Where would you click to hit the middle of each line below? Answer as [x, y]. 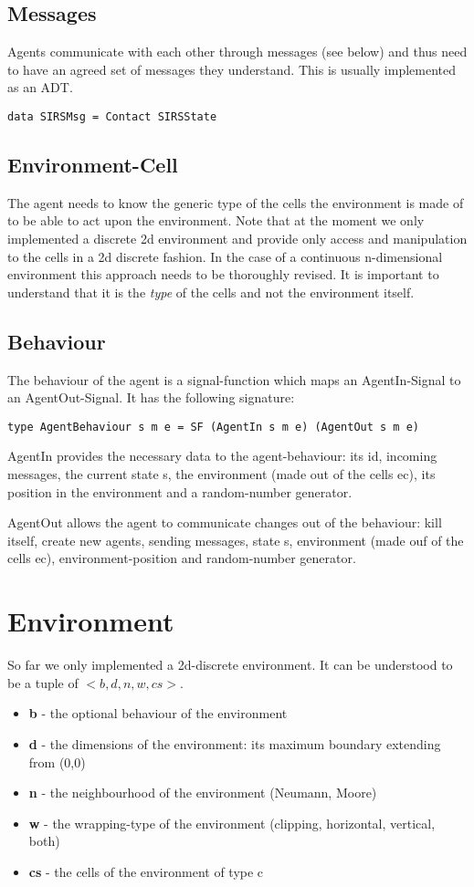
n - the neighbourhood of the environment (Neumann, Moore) [203, 793]
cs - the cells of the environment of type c [146, 871]
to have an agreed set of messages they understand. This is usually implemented [232, 69]
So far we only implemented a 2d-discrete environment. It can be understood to [230, 665]
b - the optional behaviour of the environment [158, 713]
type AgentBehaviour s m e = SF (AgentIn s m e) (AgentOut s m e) [214, 427]
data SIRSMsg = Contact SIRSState [112, 116]
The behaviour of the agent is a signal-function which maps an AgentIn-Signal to [234, 379]
